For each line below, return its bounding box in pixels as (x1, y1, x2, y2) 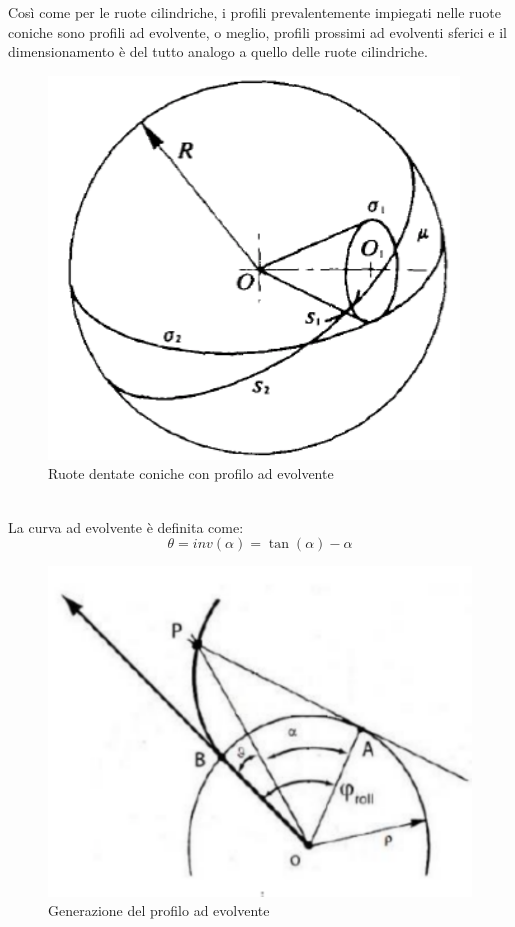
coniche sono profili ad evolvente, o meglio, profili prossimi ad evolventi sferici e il (8, 21, 507, 42)
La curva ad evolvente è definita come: (8, 516, 244, 537)
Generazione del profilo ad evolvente (48, 900, 270, 921)
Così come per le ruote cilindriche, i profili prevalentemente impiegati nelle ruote (8, 2, 502, 22)
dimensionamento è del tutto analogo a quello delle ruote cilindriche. (8, 41, 428, 62)
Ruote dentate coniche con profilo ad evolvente (48, 463, 334, 484)
